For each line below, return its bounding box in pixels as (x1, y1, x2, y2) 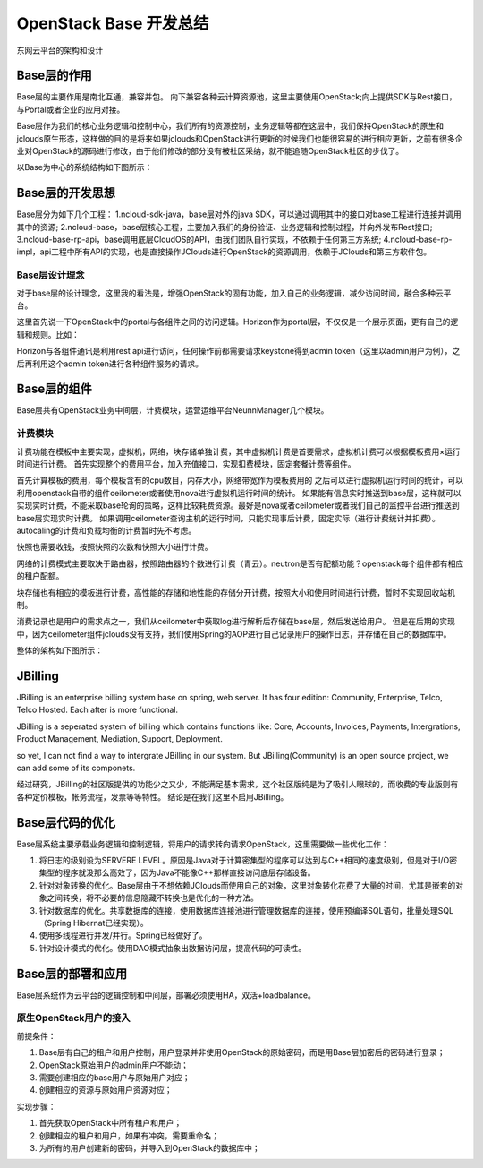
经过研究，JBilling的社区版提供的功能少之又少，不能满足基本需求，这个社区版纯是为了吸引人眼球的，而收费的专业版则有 (16, 779, 459, 790)
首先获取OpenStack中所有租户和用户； (38, 1118, 182, 1129)
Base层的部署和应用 (16, 966, 128, 981)
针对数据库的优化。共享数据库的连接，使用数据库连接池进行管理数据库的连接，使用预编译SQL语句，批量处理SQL (38, 905, 454, 915)
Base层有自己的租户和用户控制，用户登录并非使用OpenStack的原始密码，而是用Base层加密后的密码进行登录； (38, 1047, 446, 1058)
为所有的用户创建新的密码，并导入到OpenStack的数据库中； (38, 1142, 260, 1153)
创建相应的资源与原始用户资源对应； (38, 1085, 173, 1095)
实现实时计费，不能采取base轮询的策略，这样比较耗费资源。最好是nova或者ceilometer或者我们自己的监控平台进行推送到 (16, 500, 460, 511)
